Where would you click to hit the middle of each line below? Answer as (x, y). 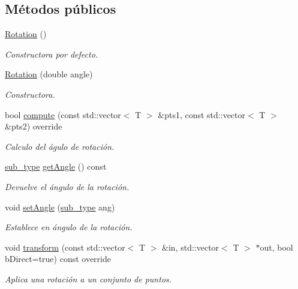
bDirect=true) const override (58, 259)
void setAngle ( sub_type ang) (60, 207)
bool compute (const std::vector (63, 114)
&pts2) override (34, 126)
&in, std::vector (191, 247)
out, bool (276, 247)
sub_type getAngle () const (56, 166)
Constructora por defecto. (52, 54)
